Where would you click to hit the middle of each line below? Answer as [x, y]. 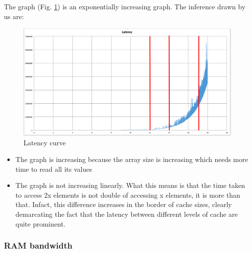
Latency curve [45, 143]
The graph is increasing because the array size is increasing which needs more [132, 159]
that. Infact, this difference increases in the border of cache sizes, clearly [124, 204]
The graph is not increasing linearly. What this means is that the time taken [130, 185]
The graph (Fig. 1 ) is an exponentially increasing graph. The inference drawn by [125, 6]
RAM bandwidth [38, 245]
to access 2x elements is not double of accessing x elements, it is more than [128, 195]
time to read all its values [54, 169]
